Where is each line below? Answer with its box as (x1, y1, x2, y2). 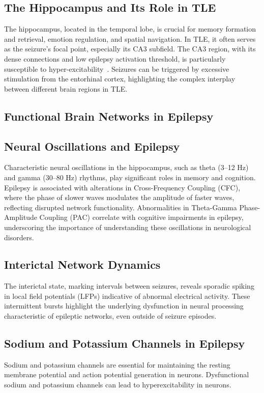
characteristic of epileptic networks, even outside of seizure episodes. (4, 311, 217, 321)
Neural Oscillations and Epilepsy (4, 138, 180, 154)
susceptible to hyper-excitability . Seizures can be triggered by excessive (4, 63, 229, 74)
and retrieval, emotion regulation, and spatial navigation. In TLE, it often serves (4, 33, 256, 44)
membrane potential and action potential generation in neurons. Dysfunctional (4, 369, 249, 380)
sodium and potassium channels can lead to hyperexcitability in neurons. (4, 379, 231, 390)
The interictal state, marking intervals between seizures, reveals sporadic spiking (4, 280, 254, 291)
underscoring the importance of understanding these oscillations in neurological (4, 221, 251, 232)
